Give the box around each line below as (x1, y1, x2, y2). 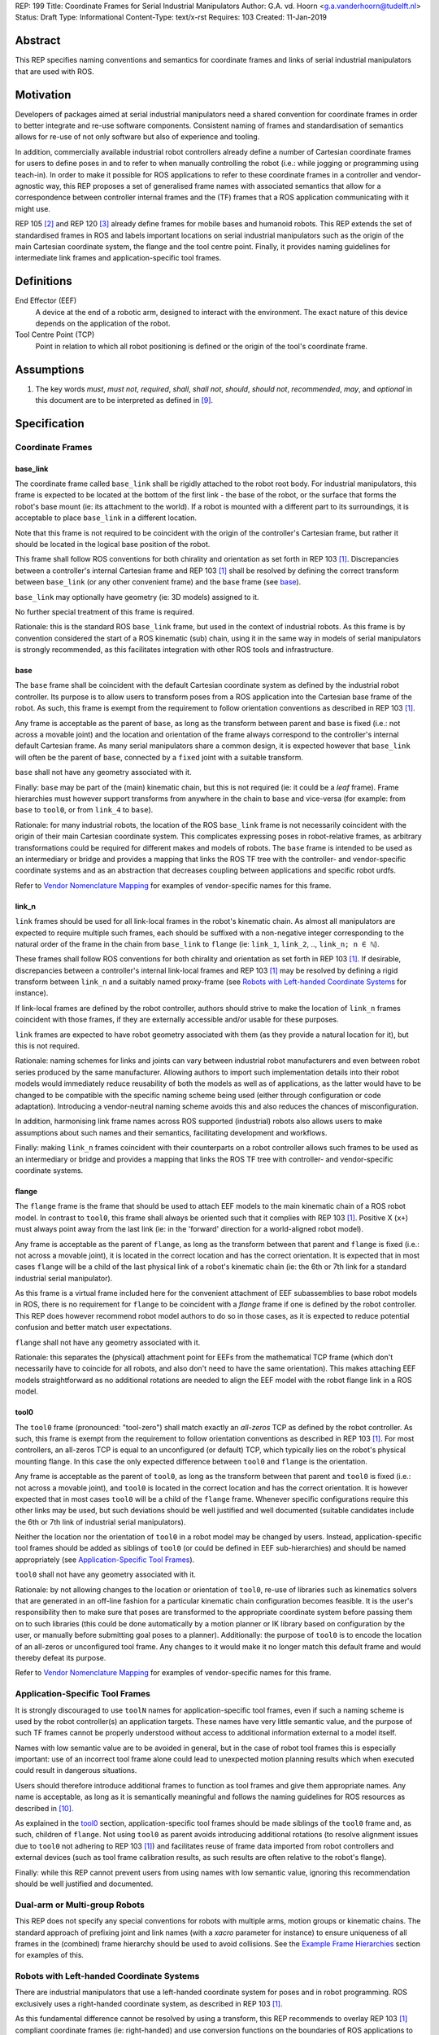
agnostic (15, 181, 45, 190)
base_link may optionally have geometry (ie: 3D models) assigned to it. (15, 592, 259, 602)
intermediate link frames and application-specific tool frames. (15, 253, 222, 263)
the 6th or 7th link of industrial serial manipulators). (15, 1516, 186, 1526)
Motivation (15, 88, 72, 102)
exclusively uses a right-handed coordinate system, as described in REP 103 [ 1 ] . (15, 1998, 283, 2008)
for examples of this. (15, 1950, 85, 1960)
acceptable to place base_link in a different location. (15, 513, 198, 523)
